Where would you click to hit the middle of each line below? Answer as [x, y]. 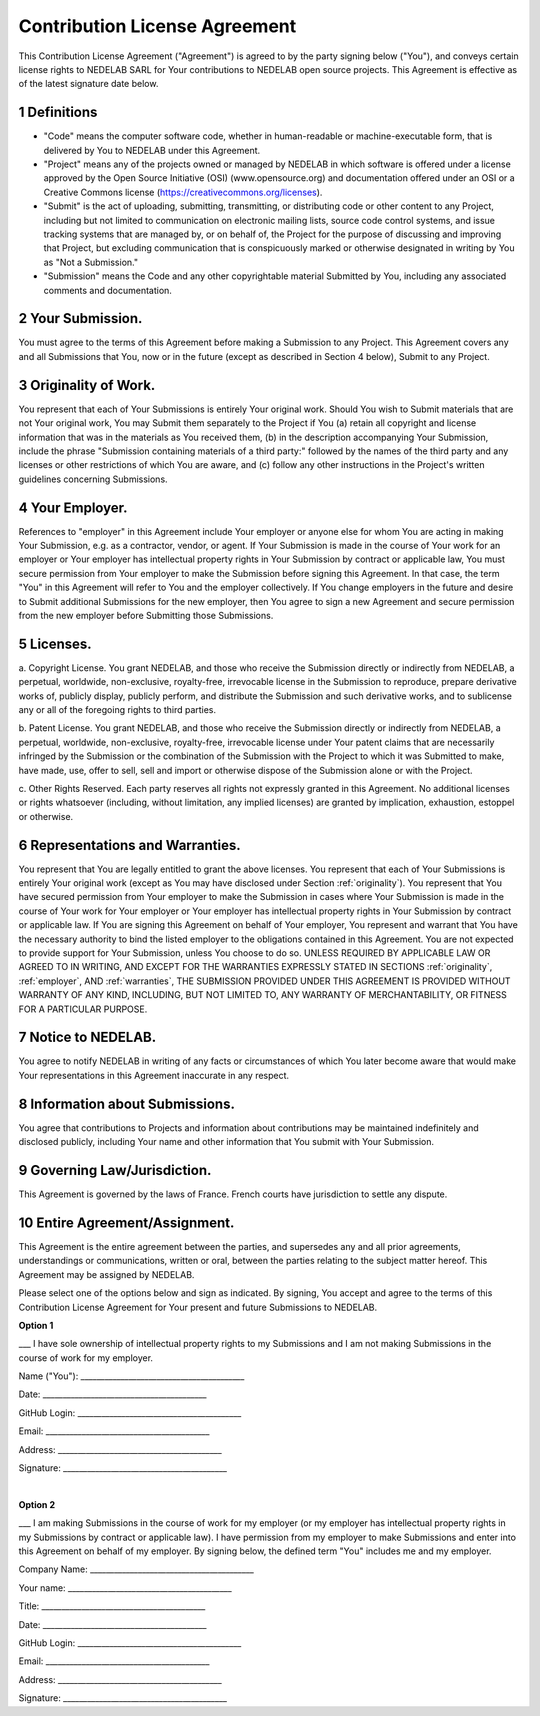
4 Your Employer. [73, 507]
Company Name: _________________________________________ [136, 1569]
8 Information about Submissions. [126, 1103]
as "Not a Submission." [91, 262]
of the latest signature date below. [88, 84]
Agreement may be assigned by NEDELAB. [106, 1274]
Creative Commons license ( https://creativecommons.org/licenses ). [183, 192]
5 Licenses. [55, 643]
